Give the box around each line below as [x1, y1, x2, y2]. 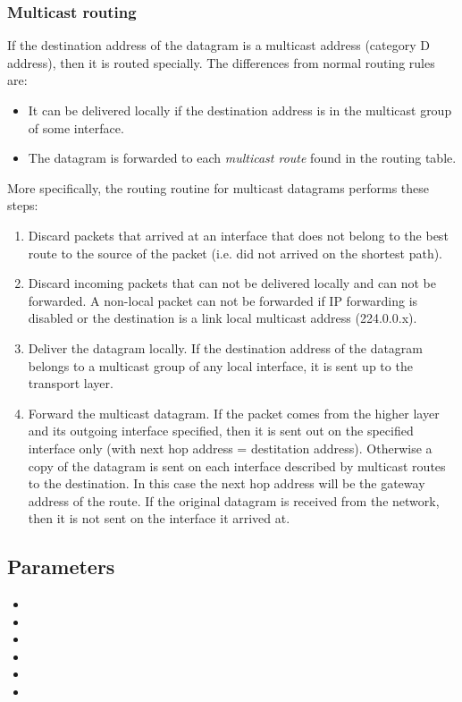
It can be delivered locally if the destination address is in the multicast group [28, 101, 452, 119]
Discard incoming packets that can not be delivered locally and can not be [28, 274, 436, 292]
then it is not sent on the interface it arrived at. [28, 509, 290, 528]
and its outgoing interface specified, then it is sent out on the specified [28, 421, 414, 440]
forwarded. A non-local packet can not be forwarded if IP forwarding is [28, 291, 418, 309]
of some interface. [28, 118, 124, 137]
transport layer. [28, 374, 113, 393]
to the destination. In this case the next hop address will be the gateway [28, 474, 425, 493]
